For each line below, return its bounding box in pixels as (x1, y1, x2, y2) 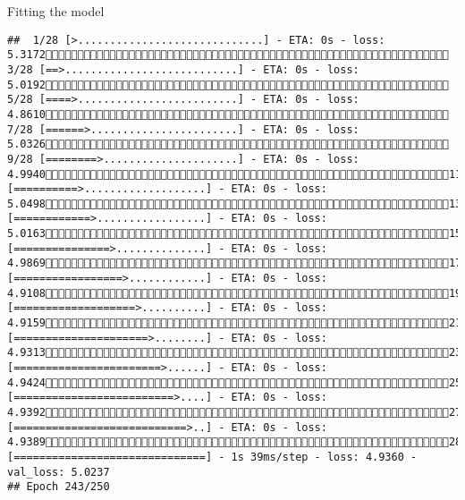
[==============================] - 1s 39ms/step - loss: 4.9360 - (7, 450, 418, 463)
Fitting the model (7, 2, 105, 20)
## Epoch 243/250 (7, 480, 110, 494)
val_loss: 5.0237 (7, 465, 110, 479)
